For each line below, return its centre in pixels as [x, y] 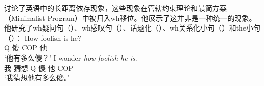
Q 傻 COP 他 [26, 48]
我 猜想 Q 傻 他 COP [39, 67]
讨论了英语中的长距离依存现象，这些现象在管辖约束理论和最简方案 [115, 8]
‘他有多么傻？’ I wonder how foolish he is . [71, 57]
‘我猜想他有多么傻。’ [37, 78]
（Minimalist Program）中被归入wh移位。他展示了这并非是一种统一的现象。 [130, 18]
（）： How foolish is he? [43, 37]
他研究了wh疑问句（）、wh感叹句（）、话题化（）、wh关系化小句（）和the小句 [133, 28]
